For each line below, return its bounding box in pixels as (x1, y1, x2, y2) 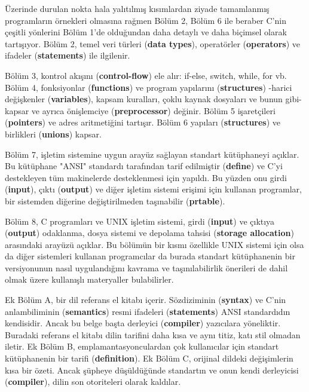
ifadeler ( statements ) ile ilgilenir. (5, 49, 130, 62)
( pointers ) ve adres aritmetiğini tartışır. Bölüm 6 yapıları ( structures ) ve (5, 116, 281, 128)
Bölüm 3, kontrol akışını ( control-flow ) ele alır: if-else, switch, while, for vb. (5, 69, 287, 81)
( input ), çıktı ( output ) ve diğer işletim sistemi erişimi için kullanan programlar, (5, 183, 302, 195)
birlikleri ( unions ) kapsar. (5, 127, 102, 140)
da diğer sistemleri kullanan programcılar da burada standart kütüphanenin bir (5, 250, 295, 262)
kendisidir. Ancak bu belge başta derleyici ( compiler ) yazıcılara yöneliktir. (5, 317, 281, 329)
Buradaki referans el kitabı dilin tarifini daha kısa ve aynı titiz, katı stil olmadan (5, 328, 301, 341)
